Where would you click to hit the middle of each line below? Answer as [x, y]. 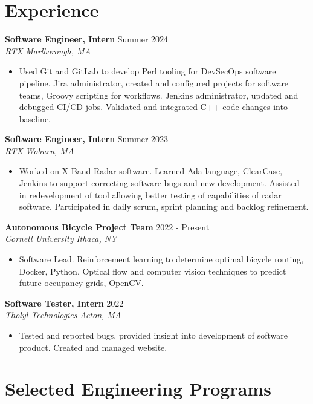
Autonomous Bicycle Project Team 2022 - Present [107, 226]
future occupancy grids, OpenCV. [81, 283]
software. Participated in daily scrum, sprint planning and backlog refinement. [164, 207]
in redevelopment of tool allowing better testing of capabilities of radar [150, 194]
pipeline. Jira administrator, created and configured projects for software [154, 83]
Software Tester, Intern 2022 [64, 303]
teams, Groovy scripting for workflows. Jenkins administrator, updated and [159, 95]
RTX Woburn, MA [40, 150]
